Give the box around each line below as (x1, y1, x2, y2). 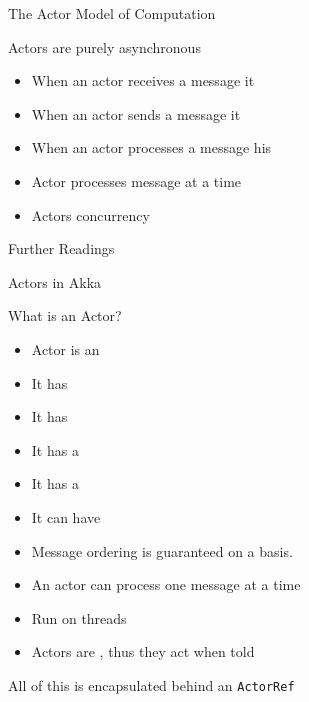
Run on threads (31, 607, 127, 628)
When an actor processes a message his (31, 137, 272, 158)
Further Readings (8, 238, 115, 259)
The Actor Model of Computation (8, 3, 216, 23)
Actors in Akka (8, 271, 102, 292)
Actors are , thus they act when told (31, 641, 255, 662)
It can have (31, 506, 101, 527)
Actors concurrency (31, 204, 150, 225)
